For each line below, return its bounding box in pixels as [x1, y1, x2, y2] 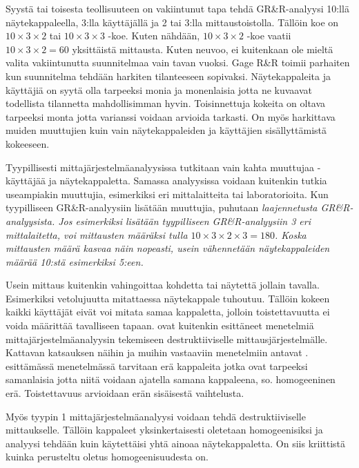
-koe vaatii [246, 28, 291, 43]
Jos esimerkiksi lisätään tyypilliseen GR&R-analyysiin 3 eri [58, 213, 311, 228]
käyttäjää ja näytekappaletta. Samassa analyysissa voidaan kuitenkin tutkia [6, 173, 327, 188]
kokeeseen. [6, 136, 50, 150]
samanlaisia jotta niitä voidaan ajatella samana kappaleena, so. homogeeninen [6, 372, 336, 387]
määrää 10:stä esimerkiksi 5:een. [6, 254, 144, 269]
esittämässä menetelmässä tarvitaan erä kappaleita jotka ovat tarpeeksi [6, 358, 308, 373]
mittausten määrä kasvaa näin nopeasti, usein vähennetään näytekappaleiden [6, 241, 330, 255]
